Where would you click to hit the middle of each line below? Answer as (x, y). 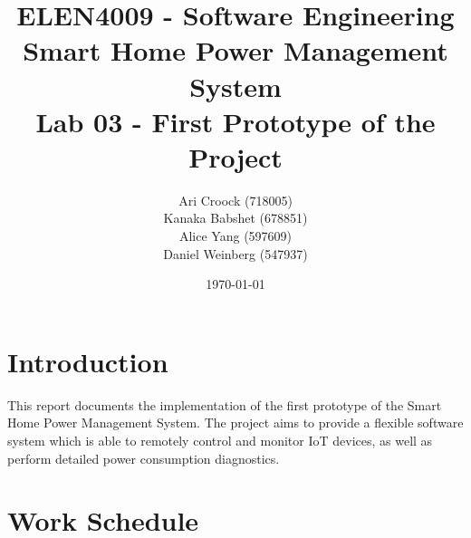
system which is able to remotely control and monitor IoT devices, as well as (220, 440)
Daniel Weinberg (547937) (235, 253)
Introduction (88, 361)
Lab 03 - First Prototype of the (235, 121)
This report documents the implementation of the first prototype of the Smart (225, 404)
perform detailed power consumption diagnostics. (144, 458)
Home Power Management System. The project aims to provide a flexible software (235, 423)
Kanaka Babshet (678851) (235, 218)
